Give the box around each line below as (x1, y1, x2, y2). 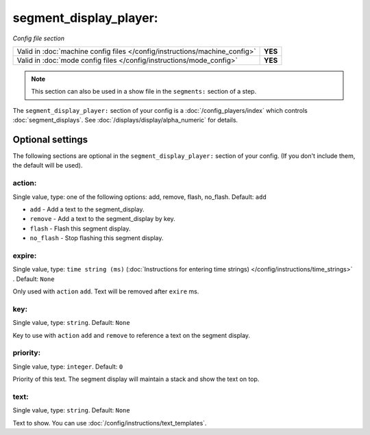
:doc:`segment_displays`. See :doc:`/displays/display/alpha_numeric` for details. (12, 116, 238, 124)
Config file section (12, 34, 65, 42)
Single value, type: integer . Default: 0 (12, 362, 123, 371)
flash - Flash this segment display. (29, 224, 131, 233)
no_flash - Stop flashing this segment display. (29, 234, 164, 242)
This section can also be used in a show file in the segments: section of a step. (31, 88, 257, 96)
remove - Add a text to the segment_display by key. (29, 215, 176, 223)
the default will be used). (12, 161, 83, 170)
